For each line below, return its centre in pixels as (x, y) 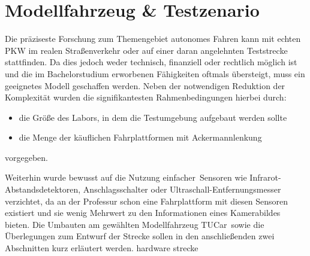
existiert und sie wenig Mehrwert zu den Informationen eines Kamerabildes (143, 213)
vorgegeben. (26, 157)
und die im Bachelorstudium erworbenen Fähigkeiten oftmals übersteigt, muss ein (155, 73)
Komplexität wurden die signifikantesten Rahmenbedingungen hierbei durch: (146, 97)
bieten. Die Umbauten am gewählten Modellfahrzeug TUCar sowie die (135, 224)
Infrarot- (265, 177)
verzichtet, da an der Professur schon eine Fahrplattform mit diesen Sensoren (146, 201)
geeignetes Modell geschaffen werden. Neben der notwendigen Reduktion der (145, 85)
